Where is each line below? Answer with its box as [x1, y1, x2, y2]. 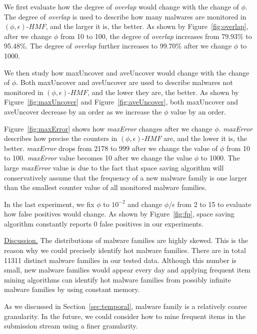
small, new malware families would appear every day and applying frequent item [4, 264, 251, 275]
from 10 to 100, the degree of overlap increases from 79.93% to [60, 30, 252, 41]
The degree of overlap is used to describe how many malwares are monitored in [4, 11, 246, 21]
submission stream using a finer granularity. [4, 320, 138, 331]
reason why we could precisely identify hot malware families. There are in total [4, 245, 246, 255]
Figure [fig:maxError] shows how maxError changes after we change [4, 123, 212, 133]
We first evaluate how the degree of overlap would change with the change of [4, 1, 239, 11]
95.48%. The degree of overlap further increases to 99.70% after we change [4, 40, 232, 51]
